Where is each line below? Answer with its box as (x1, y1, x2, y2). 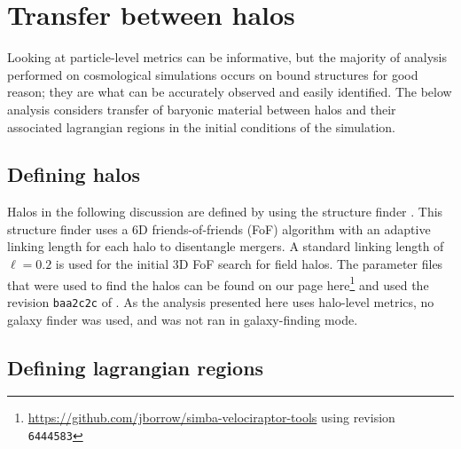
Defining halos (7, 161, 141, 188)
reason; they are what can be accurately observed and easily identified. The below (7, 83, 452, 101)
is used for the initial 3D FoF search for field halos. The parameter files (55, 255, 443, 273)
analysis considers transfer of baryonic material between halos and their (7, 99, 396, 118)
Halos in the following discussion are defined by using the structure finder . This (7, 202, 443, 221)
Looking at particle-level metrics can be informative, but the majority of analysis (7, 48, 448, 67)
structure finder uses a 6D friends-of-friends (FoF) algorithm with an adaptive (7, 219, 431, 238)
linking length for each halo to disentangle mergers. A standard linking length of (7, 237, 444, 256)
